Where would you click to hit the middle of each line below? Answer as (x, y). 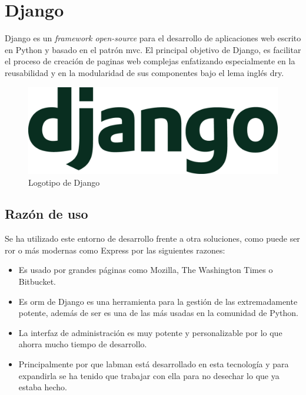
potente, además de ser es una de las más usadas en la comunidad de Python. (158, 313)
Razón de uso (46, 214)
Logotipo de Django (64, 182)
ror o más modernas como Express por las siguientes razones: (115, 250)
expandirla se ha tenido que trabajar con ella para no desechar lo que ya (149, 375)
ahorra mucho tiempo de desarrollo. (83, 344)
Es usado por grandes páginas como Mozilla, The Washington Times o (146, 270)
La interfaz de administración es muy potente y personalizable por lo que (150, 332)
